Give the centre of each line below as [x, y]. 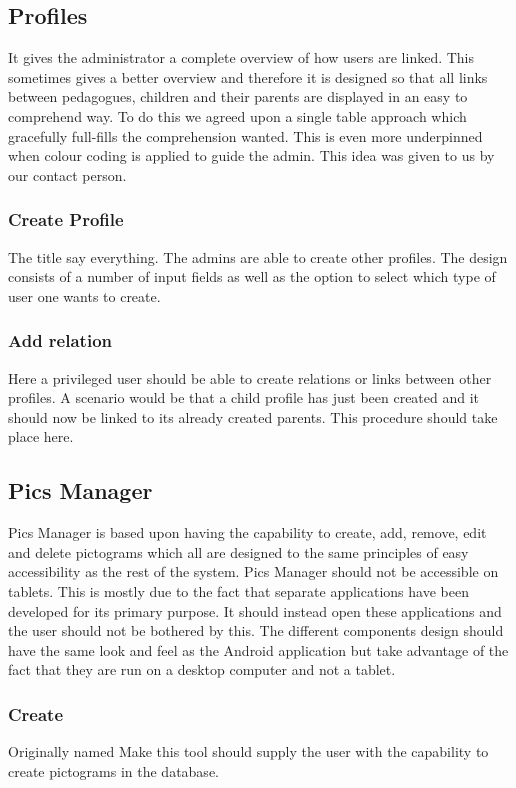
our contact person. [67, 174]
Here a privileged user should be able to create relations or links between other [250, 377]
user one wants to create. [84, 295]
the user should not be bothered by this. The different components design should [256, 630]
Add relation [60, 340]
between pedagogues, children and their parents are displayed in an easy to [238, 96]
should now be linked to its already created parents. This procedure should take [253, 416]
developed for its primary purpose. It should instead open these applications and [255, 610]
